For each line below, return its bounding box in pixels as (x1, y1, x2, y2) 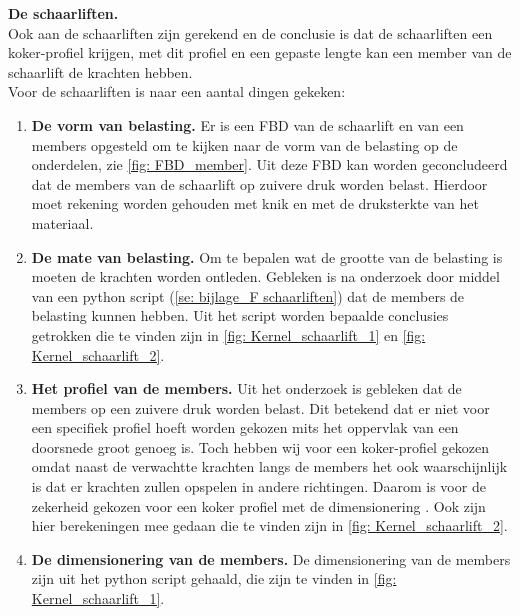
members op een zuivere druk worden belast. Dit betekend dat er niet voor (31, 397, 490, 418)
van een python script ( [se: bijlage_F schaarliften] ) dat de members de (31, 285, 465, 306)
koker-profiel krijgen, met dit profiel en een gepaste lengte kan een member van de (8, 42, 512, 63)
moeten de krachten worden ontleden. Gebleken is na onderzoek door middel (31, 266, 500, 287)
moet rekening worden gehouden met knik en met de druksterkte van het (31, 193, 479, 214)
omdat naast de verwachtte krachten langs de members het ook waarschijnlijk (31, 456, 508, 477)
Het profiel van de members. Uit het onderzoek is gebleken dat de (31, 378, 462, 399)
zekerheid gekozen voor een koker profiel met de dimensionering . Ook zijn (31, 495, 486, 516)
